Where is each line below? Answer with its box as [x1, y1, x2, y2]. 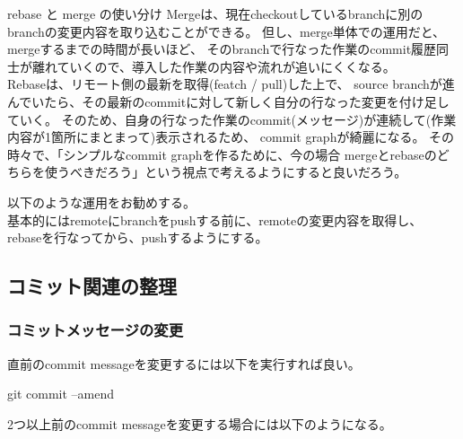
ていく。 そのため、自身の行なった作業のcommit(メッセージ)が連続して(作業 [7, 110, 457, 128]
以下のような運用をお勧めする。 [7, 192, 196, 211]
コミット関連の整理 [7, 272, 177, 300]
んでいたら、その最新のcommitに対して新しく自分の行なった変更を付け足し [7, 92, 450, 110]
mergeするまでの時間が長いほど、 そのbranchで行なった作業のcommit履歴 [7, 40, 437, 58]
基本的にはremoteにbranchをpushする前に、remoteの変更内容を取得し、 [7, 210, 423, 229]
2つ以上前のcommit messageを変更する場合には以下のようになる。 [7, 414, 392, 433]
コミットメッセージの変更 [7, 319, 183, 341]
